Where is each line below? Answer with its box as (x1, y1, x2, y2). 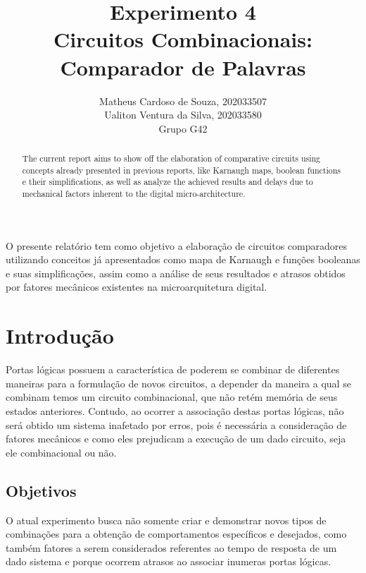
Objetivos (6, 479, 77, 501)
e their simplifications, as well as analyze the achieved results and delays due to (22, 176, 313, 188)
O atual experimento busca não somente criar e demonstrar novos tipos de (6, 512, 327, 527)
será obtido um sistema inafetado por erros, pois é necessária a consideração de (6, 417, 347, 432)
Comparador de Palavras (60, 52, 306, 81)
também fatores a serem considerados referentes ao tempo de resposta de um (6, 540, 337, 555)
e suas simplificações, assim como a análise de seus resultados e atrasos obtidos (6, 265, 346, 280)
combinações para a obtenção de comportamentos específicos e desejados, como (6, 526, 347, 541)
